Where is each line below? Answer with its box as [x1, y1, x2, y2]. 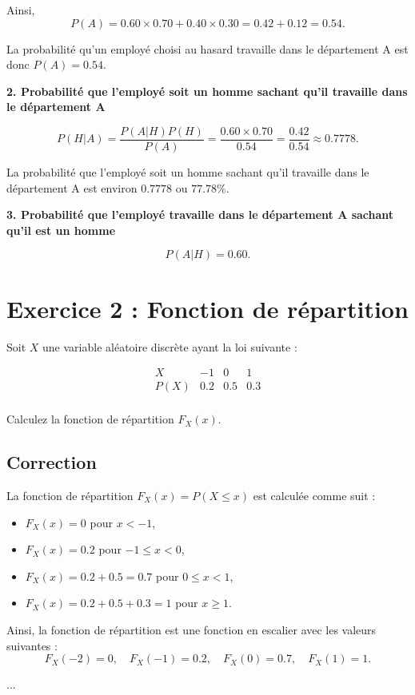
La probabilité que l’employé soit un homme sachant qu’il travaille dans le [6, 164, 369, 181]
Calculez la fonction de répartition [6, 411, 174, 427]
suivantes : [6, 637, 58, 653]
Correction [6, 450, 97, 475]
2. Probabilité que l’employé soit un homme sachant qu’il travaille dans [6, 82, 408, 99]
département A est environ [6, 179, 138, 196]
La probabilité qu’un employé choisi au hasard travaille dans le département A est [6, 40, 409, 57]
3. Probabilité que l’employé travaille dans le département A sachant [6, 206, 394, 223]
